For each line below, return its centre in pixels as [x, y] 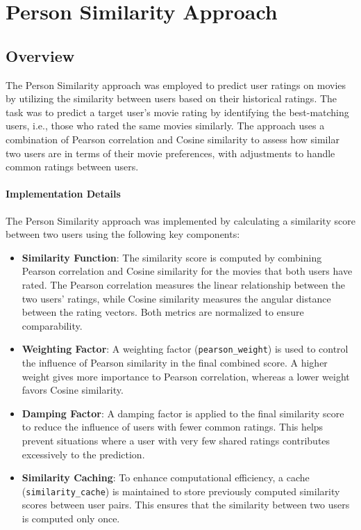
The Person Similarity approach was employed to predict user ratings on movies [176, 85]
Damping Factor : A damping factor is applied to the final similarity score [183, 413]
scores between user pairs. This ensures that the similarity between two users [186, 505]
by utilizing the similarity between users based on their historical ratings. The [171, 98]
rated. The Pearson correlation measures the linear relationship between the [183, 284]
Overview [40, 55]
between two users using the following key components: [123, 234]
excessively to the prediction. [83, 454]
